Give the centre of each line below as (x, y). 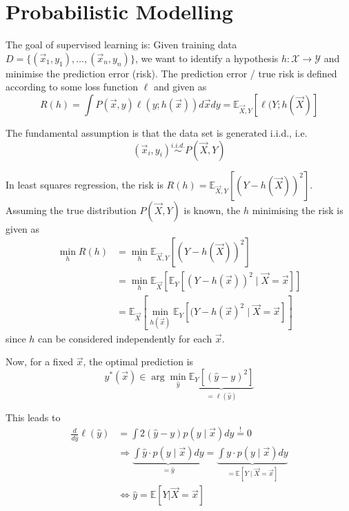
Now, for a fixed (40, 361)
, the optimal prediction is (138, 361)
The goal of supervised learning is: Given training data (121, 45)
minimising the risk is (298, 210)
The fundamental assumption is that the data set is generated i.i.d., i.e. (157, 132)
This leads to (33, 417)
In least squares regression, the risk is (84, 184)
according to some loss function (72, 87)
